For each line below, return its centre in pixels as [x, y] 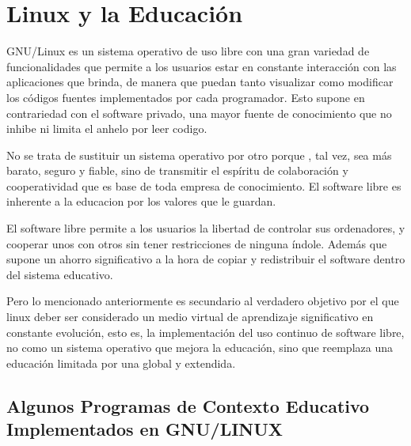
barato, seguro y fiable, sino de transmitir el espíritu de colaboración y [177, 170]
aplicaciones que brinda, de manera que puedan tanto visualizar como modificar [200, 82]
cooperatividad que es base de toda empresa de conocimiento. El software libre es [204, 185]
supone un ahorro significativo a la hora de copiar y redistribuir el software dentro [206, 259]
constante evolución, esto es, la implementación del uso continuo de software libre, [205, 332]
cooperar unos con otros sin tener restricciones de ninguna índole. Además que [197, 243]
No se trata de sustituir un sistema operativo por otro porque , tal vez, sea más [199, 155]
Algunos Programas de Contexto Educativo [188, 405]
